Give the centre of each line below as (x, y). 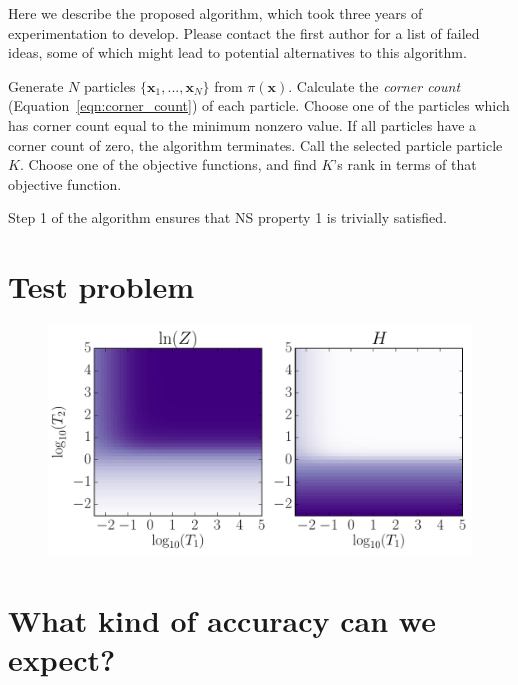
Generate (36, 85)
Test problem (101, 286)
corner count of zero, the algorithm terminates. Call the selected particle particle (255, 144)
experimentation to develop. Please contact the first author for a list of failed (244, 32)
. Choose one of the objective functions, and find (168, 164)
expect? (62, 658)
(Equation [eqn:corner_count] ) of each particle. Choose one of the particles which (259, 105)
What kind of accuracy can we (222, 619)
